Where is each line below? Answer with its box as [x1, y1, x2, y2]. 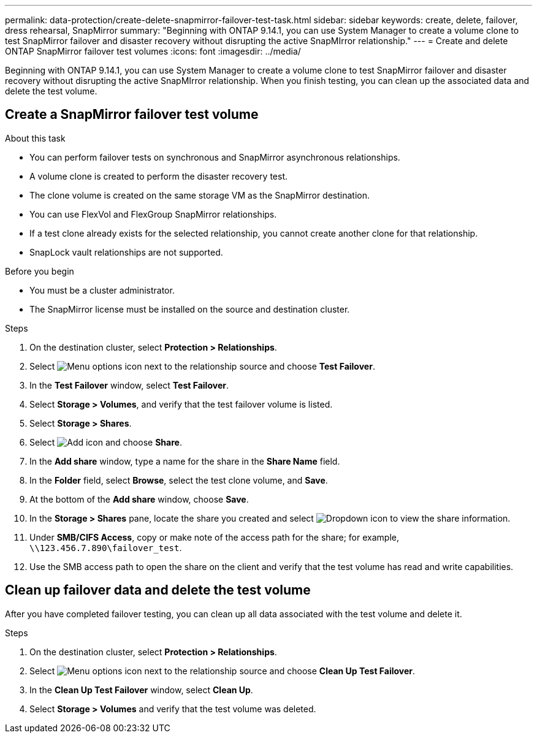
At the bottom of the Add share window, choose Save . [29, 493, 249, 504]
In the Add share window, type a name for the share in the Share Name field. [29, 455, 340, 466]
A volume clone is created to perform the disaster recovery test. [29, 170, 288, 181]
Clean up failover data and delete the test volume [5, 582, 311, 598]
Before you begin [5, 265, 74, 276]
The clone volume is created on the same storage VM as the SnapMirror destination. [29, 189, 370, 200]
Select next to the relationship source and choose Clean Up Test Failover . [29, 665, 416, 676]
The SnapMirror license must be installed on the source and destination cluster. [29, 303, 350, 314]
